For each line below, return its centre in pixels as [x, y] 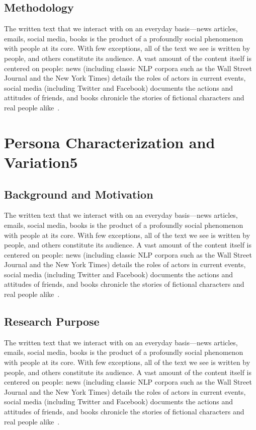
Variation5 [41, 162]
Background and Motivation [79, 194]
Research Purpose [52, 321]
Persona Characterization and [110, 142]
